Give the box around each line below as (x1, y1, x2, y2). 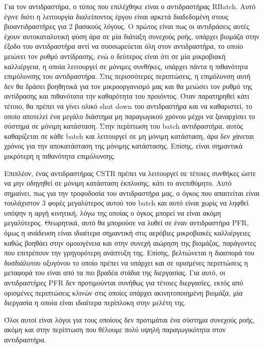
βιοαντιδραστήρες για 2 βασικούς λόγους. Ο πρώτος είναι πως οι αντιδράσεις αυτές (4, 21, 249, 32)
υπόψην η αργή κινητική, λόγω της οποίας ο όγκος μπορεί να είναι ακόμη (4, 207, 221, 218)
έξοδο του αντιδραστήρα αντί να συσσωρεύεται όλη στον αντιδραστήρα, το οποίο (4, 41, 243, 51)
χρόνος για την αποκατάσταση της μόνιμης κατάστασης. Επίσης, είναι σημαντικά (4, 140, 243, 151)
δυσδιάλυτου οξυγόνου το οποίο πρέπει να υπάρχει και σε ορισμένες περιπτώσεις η (4, 257, 248, 268)
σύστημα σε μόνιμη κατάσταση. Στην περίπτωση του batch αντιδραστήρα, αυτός (4, 121, 243, 131)
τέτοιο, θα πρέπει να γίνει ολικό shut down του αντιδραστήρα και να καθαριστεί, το (4, 100, 252, 111)
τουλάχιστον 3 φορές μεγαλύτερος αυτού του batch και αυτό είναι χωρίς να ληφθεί (4, 197, 249, 208)
